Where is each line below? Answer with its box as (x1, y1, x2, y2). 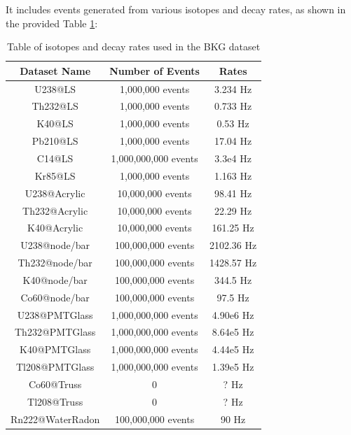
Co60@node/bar (20, 290, 90, 304)
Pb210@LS (32, 134, 78, 148)
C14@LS (36, 151, 74, 165)
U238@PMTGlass (17, 307, 93, 322)
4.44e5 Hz (212, 342, 254, 357)
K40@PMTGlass (20, 342, 91, 357)
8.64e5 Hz (212, 325, 254, 339)
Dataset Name (20, 63, 91, 78)
